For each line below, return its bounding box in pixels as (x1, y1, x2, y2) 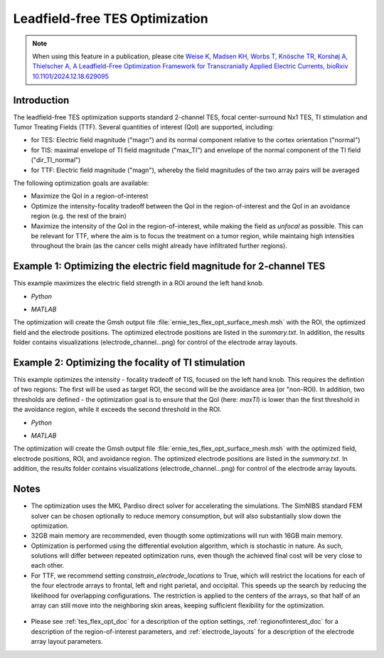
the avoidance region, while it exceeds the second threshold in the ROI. (13, 405, 222, 414)
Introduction (13, 94, 70, 106)
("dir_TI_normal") (31, 156, 81, 164)
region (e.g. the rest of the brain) (31, 212, 127, 221)
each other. (31, 561, 65, 570)
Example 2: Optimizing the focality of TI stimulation (13, 356, 245, 368)
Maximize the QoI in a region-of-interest (31, 192, 149, 201)
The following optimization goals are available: (13, 179, 149, 187)
